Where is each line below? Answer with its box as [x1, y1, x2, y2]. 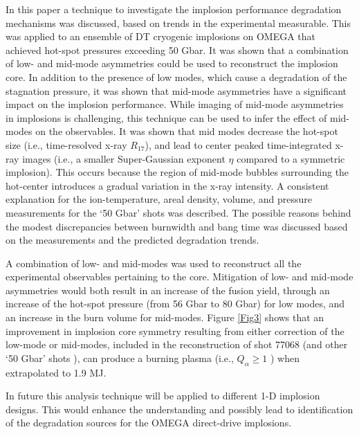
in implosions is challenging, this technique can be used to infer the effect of [6, 110, 327, 125]
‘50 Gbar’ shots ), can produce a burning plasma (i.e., [6, 350, 234, 365]
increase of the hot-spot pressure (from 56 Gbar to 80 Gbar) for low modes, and [6, 296, 345, 311]
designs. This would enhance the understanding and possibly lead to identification [6, 401, 353, 416]
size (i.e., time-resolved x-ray [6, 137, 127, 152]
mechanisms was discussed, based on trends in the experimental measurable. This [6, 15, 351, 30]
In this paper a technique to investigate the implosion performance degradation [6, 2, 342, 16]
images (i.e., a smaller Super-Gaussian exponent [22, 151, 225, 165]
